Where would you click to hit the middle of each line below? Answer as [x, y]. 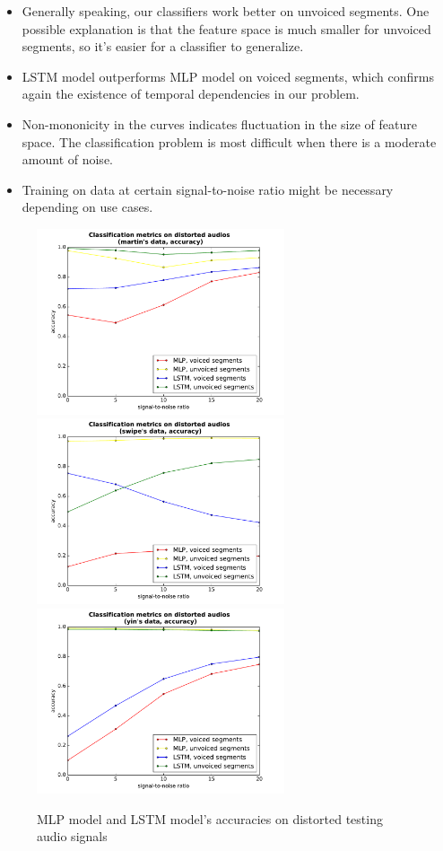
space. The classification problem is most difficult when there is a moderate [229, 141]
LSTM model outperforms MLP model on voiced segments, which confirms [228, 76]
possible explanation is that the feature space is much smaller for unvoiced [226, 28]
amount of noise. [67, 159]
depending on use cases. [87, 207]
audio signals [72, 836]
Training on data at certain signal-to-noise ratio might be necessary [208, 189]
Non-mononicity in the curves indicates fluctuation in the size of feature [219, 123]
